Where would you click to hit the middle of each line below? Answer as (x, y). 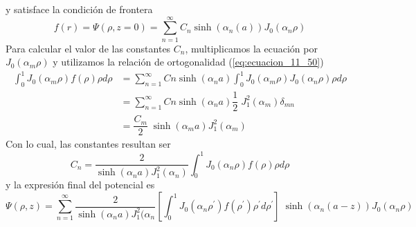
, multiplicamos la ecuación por (251, 48)
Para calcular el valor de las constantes (88, 48)
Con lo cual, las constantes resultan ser (88, 144)
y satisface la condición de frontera (79, 9)
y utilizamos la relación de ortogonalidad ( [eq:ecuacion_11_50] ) (188, 62)
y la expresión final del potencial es (80, 185)
